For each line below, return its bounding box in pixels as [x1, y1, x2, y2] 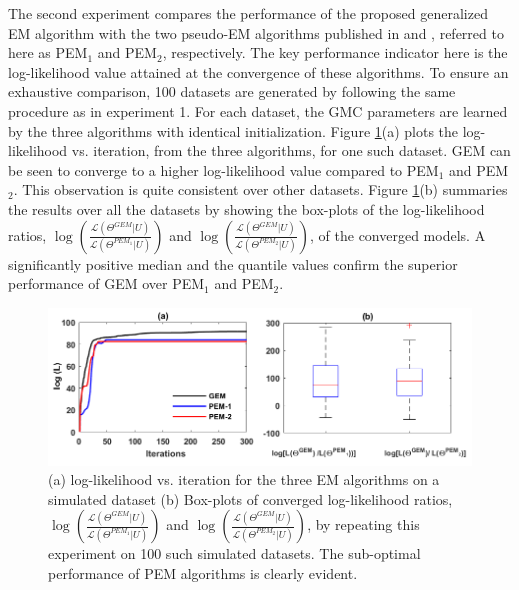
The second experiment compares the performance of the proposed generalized [8, 3, 488, 23]
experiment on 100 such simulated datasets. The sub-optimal [48, 543, 421, 564]
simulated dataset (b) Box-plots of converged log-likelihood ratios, [48, 488, 453, 509]
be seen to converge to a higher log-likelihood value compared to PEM [8, 159, 439, 180]
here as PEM [8, 42, 88, 63]
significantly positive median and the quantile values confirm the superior [8, 253, 458, 274]
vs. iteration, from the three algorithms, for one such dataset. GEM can [71, 140, 511, 161]
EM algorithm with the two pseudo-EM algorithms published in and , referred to [8, 22, 504, 43]
